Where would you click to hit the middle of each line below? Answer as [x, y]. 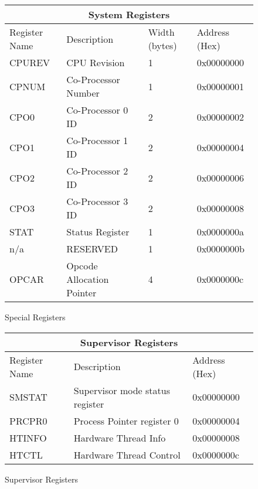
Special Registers [35, 317]
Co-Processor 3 [97, 201]
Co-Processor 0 [97, 110]
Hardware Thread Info [120, 437]
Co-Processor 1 [97, 140]
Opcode [82, 266]
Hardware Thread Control [127, 454]
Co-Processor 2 [97, 171]
